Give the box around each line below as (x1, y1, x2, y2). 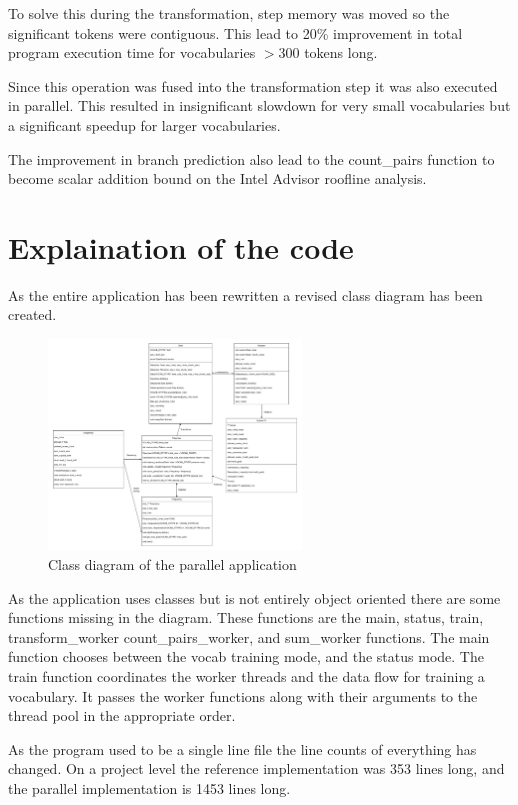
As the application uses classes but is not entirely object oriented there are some (8, 587, 501, 608)
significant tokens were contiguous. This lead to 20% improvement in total (8, 22, 463, 43)
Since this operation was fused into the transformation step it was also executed (8, 75, 498, 96)
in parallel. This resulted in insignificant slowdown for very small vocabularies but (8, 95, 511, 116)
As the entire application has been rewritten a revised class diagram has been (8, 284, 483, 305)
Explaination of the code (8, 226, 354, 267)
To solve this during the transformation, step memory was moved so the (8, 3, 450, 23)
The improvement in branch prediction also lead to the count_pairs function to (8, 148, 495, 169)
